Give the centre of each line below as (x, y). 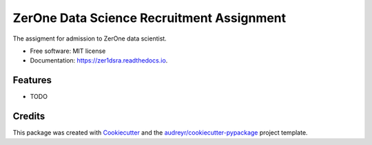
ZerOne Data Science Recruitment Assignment (149, 18)
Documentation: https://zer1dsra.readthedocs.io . (99, 60)
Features (32, 80)
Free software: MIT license (68, 51)
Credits (29, 116)
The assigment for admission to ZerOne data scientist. (90, 38)
